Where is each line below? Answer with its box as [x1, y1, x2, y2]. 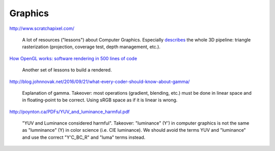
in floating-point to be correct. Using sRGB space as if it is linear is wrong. [22, 97, 178, 103]
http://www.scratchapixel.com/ [9, 25, 75, 31]
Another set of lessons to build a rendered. [22, 67, 112, 73]
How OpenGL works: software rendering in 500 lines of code [9, 55, 137, 61]
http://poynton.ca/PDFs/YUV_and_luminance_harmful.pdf [9, 108, 130, 115]
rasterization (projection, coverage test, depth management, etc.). [22, 44, 160, 50]
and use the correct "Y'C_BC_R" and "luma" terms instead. [22, 134, 146, 140]
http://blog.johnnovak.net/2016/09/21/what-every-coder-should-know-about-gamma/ [9, 79, 190, 85]
